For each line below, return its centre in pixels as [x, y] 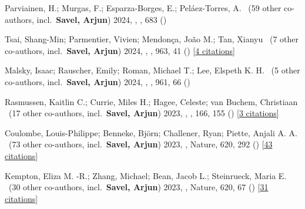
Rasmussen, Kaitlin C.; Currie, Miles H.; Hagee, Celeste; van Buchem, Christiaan [151, 101]
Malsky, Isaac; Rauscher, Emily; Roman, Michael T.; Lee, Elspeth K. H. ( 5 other [152, 70]
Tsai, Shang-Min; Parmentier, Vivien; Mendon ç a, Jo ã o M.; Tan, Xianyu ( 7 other [152, 39]
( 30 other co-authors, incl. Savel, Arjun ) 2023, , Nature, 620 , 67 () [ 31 [138, 187]
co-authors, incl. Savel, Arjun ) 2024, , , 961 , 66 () [98, 81]
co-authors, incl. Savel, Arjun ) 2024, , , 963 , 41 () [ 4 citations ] [120, 50]
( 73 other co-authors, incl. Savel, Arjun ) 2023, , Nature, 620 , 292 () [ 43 [140, 144]
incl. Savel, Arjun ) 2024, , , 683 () [102, 19]
